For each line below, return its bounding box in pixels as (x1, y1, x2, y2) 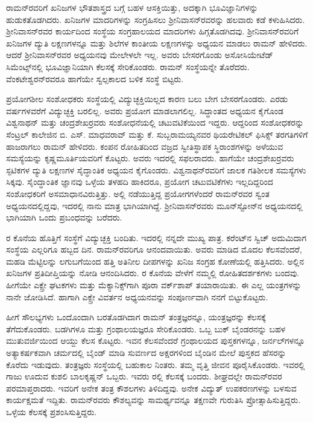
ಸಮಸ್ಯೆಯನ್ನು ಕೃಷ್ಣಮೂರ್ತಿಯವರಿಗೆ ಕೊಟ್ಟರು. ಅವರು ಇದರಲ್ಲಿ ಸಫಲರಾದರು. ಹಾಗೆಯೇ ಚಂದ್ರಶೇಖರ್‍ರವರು (6, 152, 294, 164)
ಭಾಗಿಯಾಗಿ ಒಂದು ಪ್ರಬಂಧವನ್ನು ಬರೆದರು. (6, 211, 122, 224)
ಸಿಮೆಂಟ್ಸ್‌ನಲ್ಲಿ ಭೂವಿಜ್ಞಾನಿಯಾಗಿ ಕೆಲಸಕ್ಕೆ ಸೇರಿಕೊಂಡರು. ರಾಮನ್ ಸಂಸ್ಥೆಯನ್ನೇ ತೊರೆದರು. (6, 60, 250, 73)
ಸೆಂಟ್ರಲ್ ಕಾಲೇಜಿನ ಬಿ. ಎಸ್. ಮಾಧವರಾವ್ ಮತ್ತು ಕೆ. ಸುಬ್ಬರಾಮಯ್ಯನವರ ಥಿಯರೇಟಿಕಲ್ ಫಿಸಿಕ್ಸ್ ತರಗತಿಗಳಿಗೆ (6, 128, 308, 140)
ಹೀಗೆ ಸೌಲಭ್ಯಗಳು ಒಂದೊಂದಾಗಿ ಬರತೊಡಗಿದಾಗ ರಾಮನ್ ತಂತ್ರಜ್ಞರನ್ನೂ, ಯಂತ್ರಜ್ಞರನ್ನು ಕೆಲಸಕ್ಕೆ (6, 311, 266, 323)
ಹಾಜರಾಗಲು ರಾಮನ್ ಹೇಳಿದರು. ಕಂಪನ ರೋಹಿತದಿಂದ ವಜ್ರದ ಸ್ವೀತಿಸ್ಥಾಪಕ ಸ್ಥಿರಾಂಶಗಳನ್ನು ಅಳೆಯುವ (6, 140, 283, 152)
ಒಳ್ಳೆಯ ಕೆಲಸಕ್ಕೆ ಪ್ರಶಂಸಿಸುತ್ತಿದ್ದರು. (6, 405, 97, 418)
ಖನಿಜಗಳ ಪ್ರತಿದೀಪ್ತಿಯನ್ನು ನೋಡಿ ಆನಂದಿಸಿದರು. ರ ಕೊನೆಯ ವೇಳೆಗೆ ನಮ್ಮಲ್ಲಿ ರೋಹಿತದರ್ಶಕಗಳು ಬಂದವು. (6, 266, 299, 279)
